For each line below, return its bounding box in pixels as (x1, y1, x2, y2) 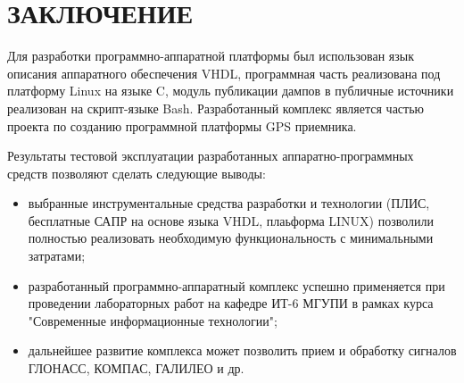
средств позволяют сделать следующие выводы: (7, 163, 266, 182)
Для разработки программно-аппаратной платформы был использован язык (7, 46, 414, 65)
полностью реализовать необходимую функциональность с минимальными (28, 229, 434, 247)
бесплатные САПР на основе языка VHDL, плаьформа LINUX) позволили (28, 211, 435, 229)
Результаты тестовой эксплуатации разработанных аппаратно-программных (7, 146, 414, 165)
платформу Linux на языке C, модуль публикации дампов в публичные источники (7, 81, 454, 100)
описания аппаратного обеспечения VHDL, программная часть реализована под (7, 63, 441, 82)
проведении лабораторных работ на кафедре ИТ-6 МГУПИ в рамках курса (28, 294, 434, 312)
